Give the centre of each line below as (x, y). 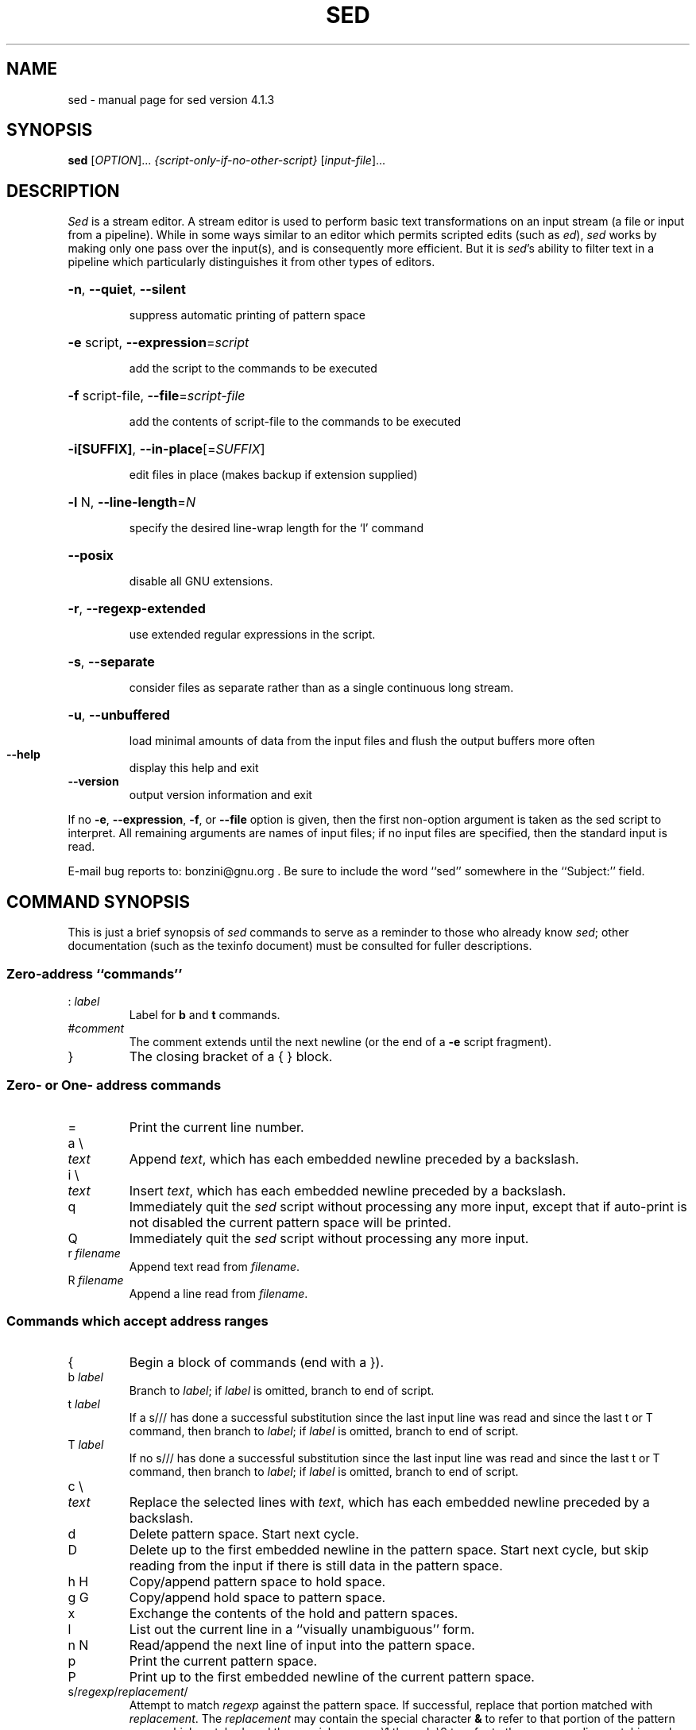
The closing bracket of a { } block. (231, 1056)
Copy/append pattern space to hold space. (257, 1582)
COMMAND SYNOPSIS (98, 902)
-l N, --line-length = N (131, 502)
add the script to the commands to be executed (253, 369)
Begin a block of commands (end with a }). (256, 1363)
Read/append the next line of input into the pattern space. (302, 1645)
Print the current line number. (217, 1127)
